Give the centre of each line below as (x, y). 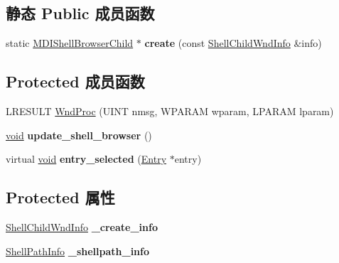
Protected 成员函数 (75, 81)
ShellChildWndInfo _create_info (82, 226)
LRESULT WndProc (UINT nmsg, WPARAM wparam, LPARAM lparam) (170, 111)
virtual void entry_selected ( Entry (86, 159)
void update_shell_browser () (79, 135)
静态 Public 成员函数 (80, 13)
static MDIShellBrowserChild (70, 43)
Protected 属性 (60, 197)
